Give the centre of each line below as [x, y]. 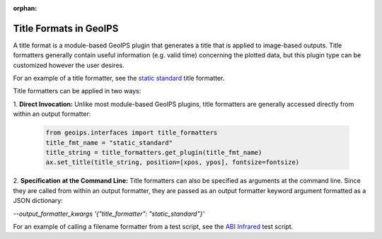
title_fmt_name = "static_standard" [109, 142]
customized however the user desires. [69, 65]
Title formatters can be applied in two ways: [77, 91]
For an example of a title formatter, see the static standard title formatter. [119, 78]
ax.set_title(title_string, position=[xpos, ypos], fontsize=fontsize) [173, 162]
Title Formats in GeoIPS [66, 28]
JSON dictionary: [38, 201]
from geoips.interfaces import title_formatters [132, 133]
